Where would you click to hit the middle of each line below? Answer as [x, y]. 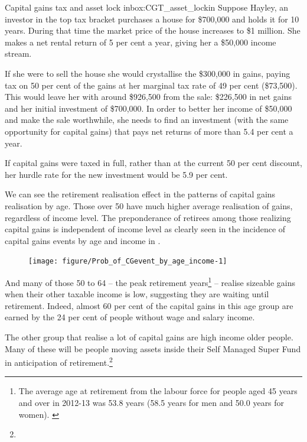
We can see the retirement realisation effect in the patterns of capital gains [140, 194]
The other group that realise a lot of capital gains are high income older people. [149, 337]
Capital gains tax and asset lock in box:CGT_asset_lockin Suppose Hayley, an [147, 7]
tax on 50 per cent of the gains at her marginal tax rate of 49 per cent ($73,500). [151, 85]
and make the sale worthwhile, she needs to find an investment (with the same [147, 120]
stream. [18, 53]
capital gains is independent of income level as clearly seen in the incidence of [145, 229]
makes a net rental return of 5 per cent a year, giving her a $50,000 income [141, 42]
